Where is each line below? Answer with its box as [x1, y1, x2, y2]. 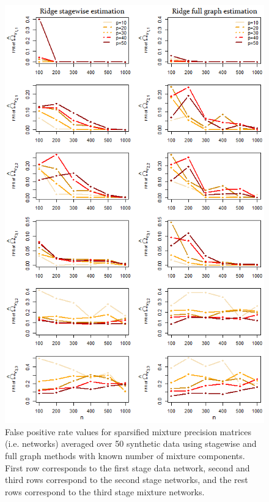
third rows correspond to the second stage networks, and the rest [5, 473, 248, 486]
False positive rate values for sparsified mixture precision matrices [5, 425, 252, 438]
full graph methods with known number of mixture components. [5, 449, 245, 462]
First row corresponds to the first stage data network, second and [5, 461, 250, 474]
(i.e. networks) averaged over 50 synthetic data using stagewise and [5, 437, 257, 450]
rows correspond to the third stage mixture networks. [5, 485, 205, 498]
